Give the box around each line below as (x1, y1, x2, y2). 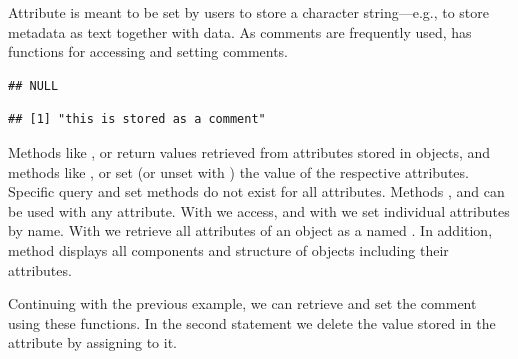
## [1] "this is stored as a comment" (8, 112, 266, 127)
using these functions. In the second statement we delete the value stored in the (8, 312, 496, 333)
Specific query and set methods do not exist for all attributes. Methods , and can (8, 181, 505, 202)
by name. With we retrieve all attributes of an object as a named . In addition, (8, 220, 493, 241)
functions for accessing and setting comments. (8, 41, 289, 62)
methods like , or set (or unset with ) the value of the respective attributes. (8, 161, 469, 182)
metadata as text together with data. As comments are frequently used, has (8, 21, 472, 42)
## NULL (8, 78, 59, 93)
